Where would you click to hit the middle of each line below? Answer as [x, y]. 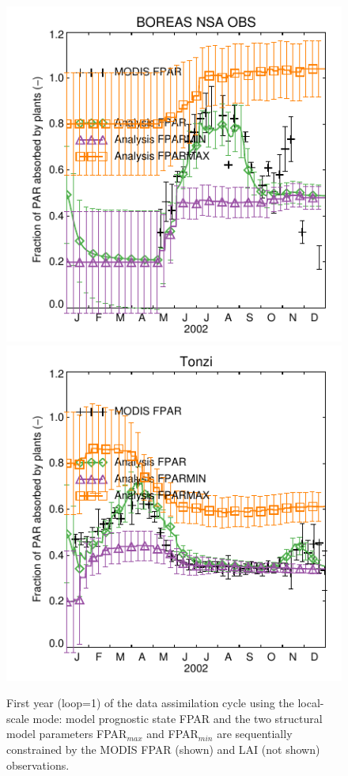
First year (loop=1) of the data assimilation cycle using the [150, 703]
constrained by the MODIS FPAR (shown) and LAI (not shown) [163, 749]
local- [311, 703]
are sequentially [255, 734]
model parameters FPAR [67, 734]
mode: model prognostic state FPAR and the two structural [178, 718]
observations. [38, 765]
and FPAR [172, 734]
